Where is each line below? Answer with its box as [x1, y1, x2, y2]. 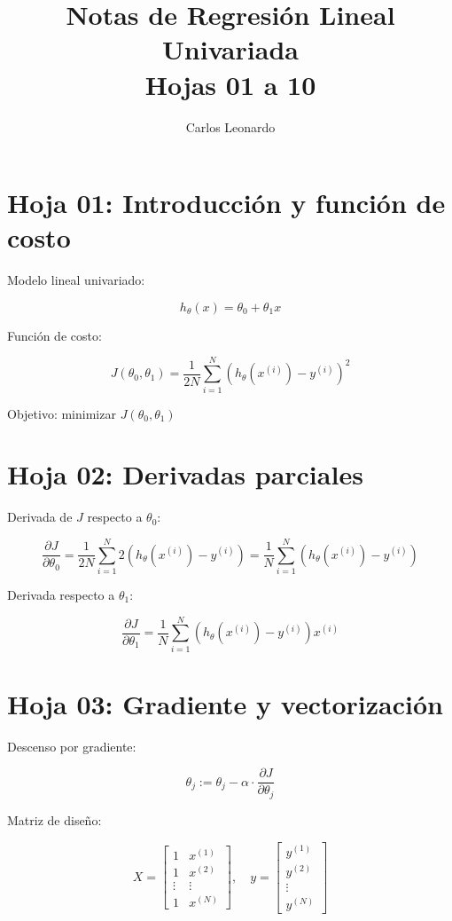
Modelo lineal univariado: [7, 271, 145, 289]
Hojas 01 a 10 [144, 66, 316, 102]
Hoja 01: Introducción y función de [7, 185, 446, 221]
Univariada [162, 31, 299, 67]
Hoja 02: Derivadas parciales [7, 456, 363, 492]
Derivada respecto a [7, 585, 115, 603]
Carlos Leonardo [185, 117, 276, 136]
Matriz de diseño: [7, 810, 102, 829]
